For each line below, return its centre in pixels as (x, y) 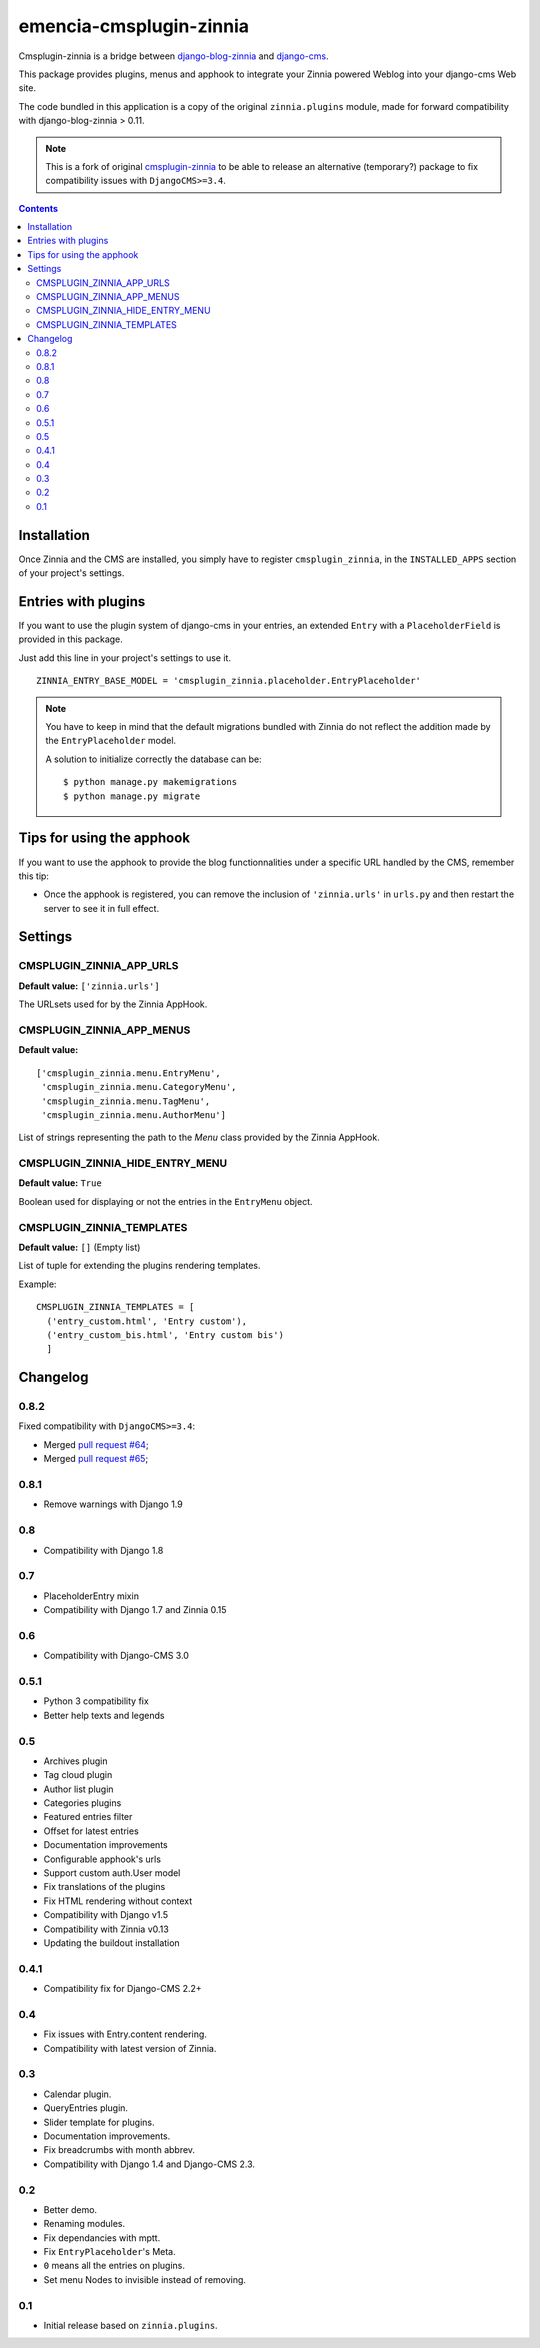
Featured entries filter (88, 1817)
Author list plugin (78, 1789)
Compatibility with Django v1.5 (106, 1915)
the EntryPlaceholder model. (111, 741)
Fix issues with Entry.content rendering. (125, 2034)
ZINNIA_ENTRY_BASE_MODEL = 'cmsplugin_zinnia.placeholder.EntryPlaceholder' (229, 681)
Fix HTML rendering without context (118, 1901)
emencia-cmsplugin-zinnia (134, 26)
